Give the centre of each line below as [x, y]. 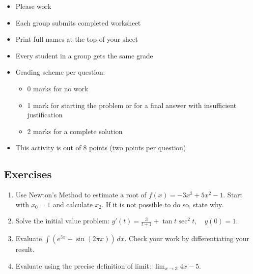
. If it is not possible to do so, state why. [162, 204]
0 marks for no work [58, 88]
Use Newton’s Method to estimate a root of [81, 195]
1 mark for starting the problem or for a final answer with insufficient [132, 105]
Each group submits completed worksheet [78, 22]
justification [45, 115]
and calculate [73, 204]
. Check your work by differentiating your [187, 238]
